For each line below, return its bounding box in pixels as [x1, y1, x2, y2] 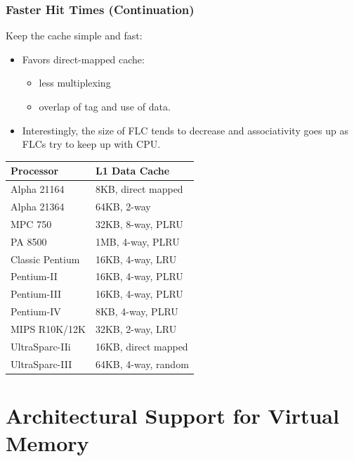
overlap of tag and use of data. [39, 99, 171, 113]
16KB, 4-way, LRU [95, 251, 177, 266]
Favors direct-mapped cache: [22, 51, 145, 66]
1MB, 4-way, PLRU [95, 234, 180, 248]
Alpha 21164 [11, 182, 65, 196]
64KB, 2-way [95, 198, 151, 213]
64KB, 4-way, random [95, 356, 189, 371]
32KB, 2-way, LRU [95, 321, 177, 336]
